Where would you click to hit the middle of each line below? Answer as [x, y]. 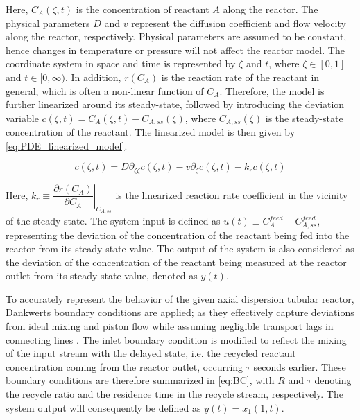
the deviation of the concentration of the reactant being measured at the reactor [176, 262]
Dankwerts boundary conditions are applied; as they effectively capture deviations [180, 312]
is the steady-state [304, 117]
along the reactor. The [271, 9]
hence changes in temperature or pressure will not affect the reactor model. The [175, 50]
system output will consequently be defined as [103, 407]
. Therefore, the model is [272, 90]
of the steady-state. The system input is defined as [113, 221]
